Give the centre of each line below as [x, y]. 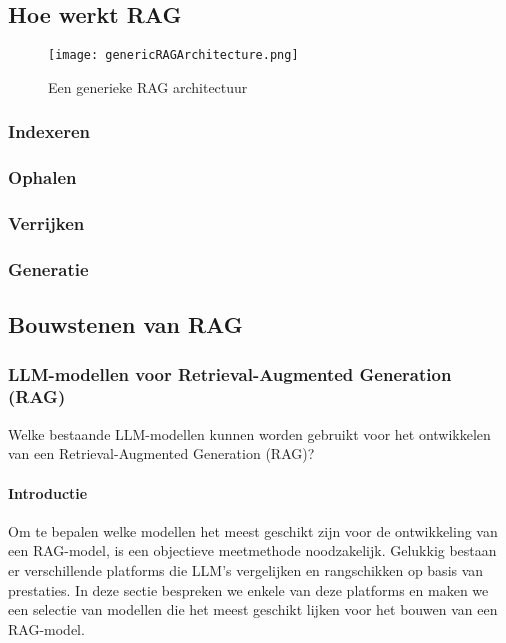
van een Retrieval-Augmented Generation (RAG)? [161, 453]
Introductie [48, 492]
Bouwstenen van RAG [125, 324]
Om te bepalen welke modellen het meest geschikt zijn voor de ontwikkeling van [253, 530]
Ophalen [42, 177]
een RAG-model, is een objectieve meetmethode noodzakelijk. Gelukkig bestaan [252, 550]
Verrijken [46, 223]
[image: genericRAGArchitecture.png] [173, 55]
